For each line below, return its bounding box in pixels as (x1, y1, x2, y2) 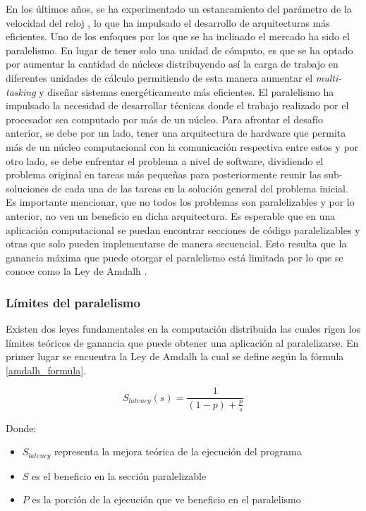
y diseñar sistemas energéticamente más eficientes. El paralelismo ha (39, 84, 334, 99)
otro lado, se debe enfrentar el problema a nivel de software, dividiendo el (6, 153, 324, 168)
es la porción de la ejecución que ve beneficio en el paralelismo (32, 492, 301, 507)
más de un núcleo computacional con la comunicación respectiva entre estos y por (6, 139, 359, 154)
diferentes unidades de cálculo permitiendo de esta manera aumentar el (6, 70, 313, 85)
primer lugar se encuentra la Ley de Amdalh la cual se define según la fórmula (6, 349, 344, 364)
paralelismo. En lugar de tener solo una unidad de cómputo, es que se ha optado (6, 42, 353, 57)
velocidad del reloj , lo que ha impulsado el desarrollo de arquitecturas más (6, 15, 330, 30)
